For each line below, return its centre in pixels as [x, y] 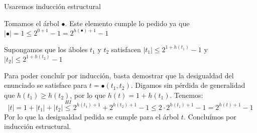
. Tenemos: [186, 95]
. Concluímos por [210, 116]
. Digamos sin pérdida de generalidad [188, 85]
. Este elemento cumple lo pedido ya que [127, 23]
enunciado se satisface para [46, 85]
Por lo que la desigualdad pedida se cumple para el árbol [92, 116]
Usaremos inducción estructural [52, 6]
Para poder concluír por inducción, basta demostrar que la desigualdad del [119, 75]
